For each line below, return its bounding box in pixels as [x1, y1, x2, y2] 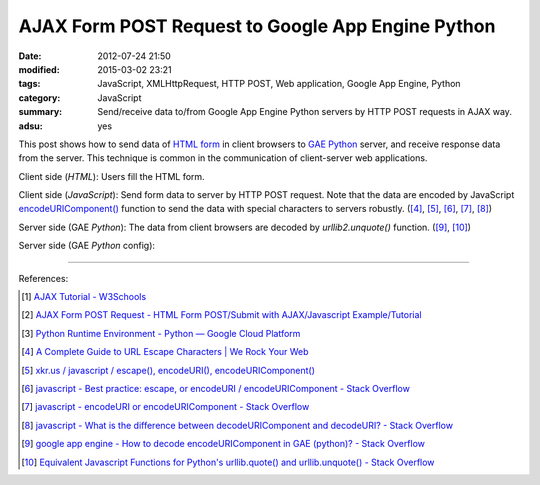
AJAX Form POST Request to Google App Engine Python [18, 15, 496, 37]
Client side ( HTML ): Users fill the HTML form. [18, 170, 205, 182]
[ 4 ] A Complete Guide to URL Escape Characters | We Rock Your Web [21, 346, 309, 358]
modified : [18, 63, 60, 75]
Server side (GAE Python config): [18, 240, 155, 252]
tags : [18, 78, 41, 90]
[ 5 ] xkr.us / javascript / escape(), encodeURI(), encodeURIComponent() [21, 364, 315, 376]
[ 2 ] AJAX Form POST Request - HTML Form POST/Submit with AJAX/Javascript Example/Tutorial [21, 309, 422, 321]
